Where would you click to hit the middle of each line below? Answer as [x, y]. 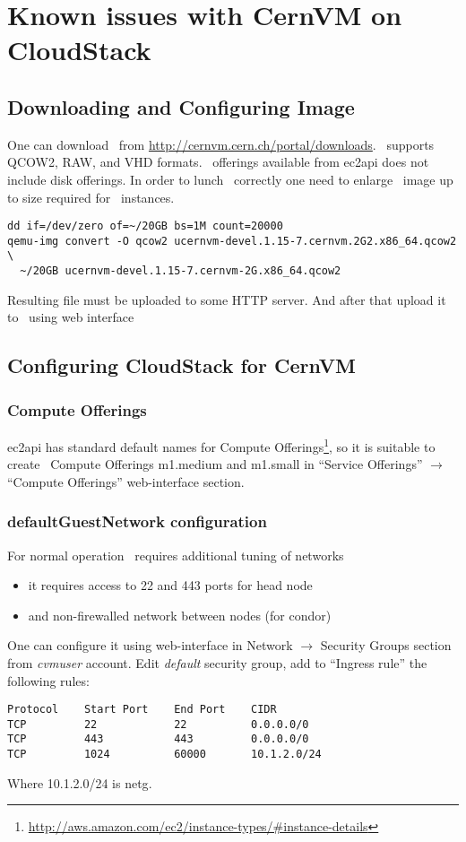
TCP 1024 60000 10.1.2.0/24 [164, 755]
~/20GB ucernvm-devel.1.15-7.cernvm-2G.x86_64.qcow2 [181, 271]
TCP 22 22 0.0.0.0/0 [158, 724]
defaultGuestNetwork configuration [137, 521]
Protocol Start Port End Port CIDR [142, 710]
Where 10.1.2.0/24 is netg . [80, 782]
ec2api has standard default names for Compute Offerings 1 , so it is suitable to [221, 445]
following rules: [48, 680]
